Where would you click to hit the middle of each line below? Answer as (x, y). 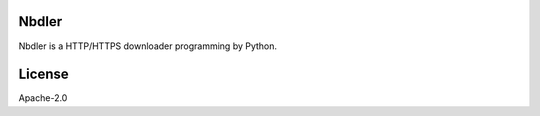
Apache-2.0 (43, 98)
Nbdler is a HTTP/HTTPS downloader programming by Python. (148, 46)
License (43, 74)
